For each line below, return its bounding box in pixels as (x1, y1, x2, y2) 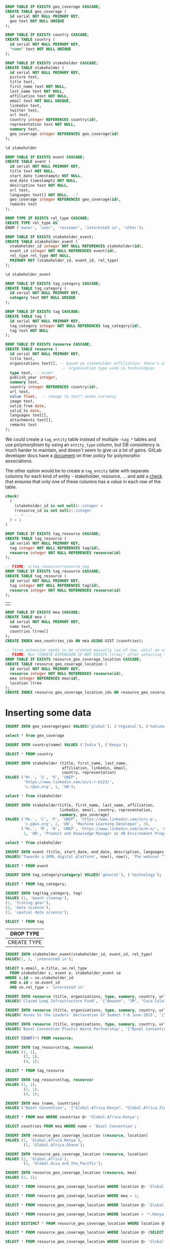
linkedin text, (10, 103, 42, 108)
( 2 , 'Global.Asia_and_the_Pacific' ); (23, 1161, 103, 1166)
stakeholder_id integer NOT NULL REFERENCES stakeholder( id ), (10, 244, 144, 249)
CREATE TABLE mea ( (5, 615, 47, 620)
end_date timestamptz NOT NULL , (10, 178, 78, 183)
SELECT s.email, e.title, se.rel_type (5, 966, 87, 971)
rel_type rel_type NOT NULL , (10, 253, 71, 258)
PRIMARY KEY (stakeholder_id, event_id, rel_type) (10, 258, 119, 263)
